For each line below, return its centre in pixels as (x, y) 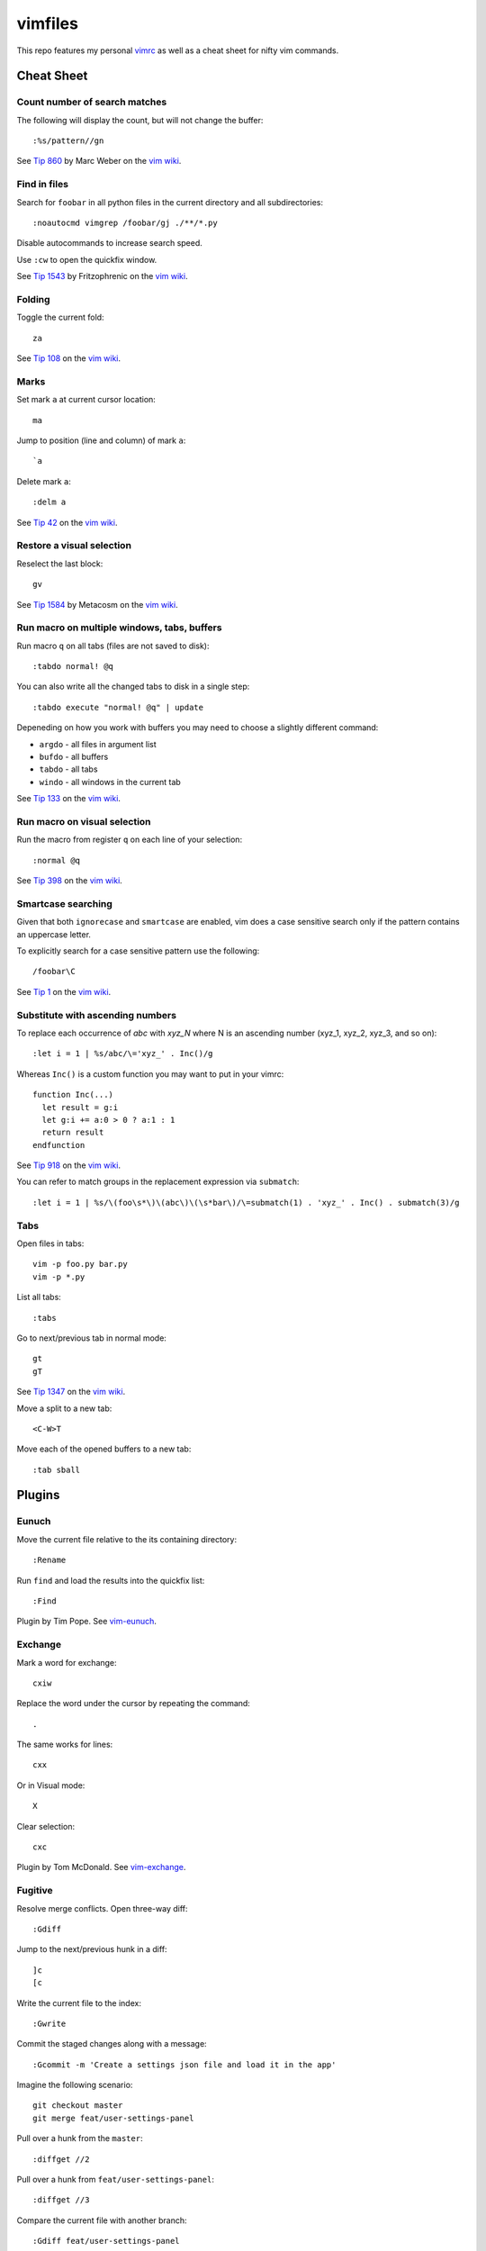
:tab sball (57, 1469)
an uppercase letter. (54, 934)
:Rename (49, 1560)
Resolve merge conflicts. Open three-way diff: (102, 1908)
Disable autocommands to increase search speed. (109, 243)
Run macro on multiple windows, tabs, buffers (119, 628)
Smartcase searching (64, 903)
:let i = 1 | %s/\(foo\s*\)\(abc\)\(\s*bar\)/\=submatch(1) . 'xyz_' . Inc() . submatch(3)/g (246, 1202)
